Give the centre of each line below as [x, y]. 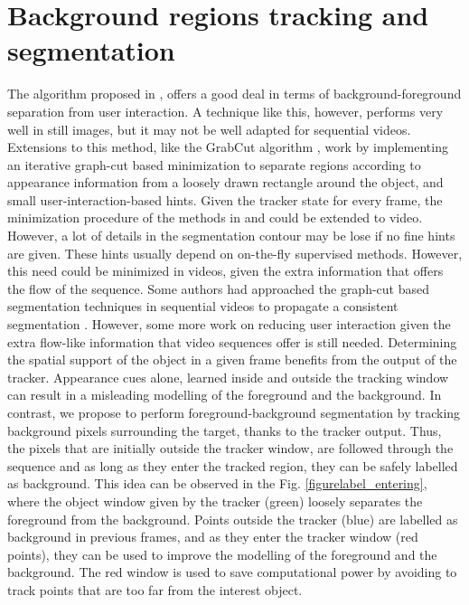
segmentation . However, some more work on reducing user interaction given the [229, 324]
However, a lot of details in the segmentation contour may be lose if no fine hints [231, 236]
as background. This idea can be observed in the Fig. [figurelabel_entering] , [217, 483]
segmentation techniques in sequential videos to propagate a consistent [203, 306]
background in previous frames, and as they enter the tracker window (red [213, 537]
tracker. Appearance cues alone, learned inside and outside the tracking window [228, 377]
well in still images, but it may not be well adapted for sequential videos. [209, 129]
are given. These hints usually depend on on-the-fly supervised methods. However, [235, 253]
